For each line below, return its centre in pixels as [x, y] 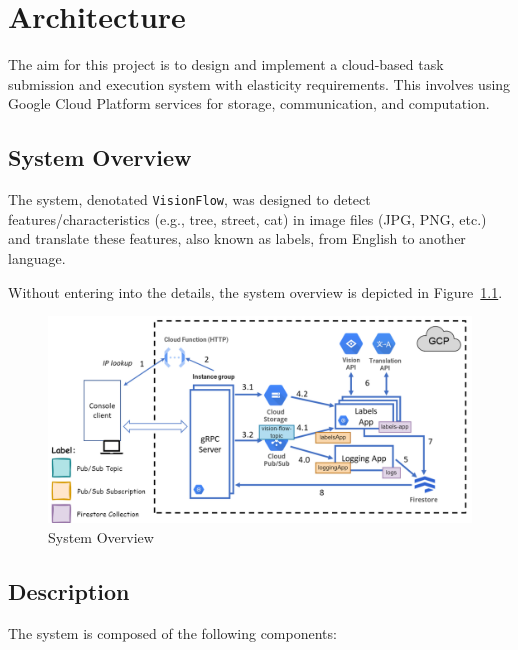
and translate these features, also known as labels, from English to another [237, 238]
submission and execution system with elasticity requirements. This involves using [259, 83]
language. [37, 257]
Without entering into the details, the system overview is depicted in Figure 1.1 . [255, 291]
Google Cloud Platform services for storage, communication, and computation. [249, 103]
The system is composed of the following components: [172, 632]
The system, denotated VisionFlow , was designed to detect [189, 199]
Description [69, 590]
